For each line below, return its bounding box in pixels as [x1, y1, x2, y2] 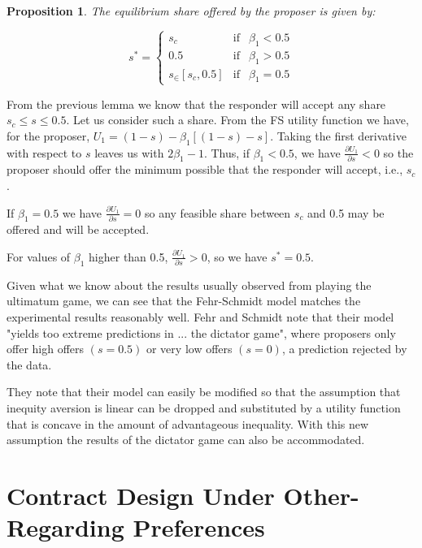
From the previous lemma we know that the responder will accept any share [7, 95, 386, 112]
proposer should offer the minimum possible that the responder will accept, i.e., [7, 161, 403, 178]
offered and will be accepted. [7, 221, 150, 238]
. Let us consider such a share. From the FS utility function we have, [66, 111, 409, 128]
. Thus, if [203, 144, 250, 161]
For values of [7, 248, 71, 265]
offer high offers [7, 340, 85, 357]
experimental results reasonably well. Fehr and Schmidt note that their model [7, 308, 394, 325]
